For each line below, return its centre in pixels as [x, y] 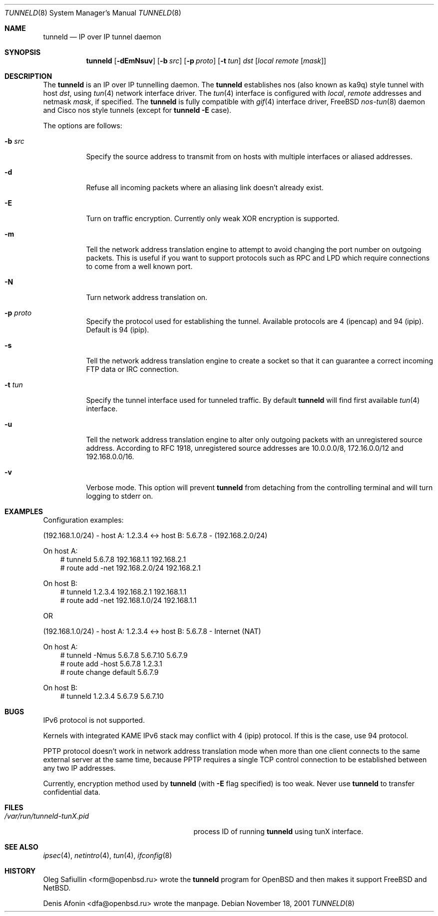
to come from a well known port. [139, 266]
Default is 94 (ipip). [118, 330]
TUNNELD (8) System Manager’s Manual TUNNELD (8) [93, 13]
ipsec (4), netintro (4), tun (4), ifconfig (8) [108, 855]
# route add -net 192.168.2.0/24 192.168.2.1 [130, 568]
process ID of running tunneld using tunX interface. [278, 831]
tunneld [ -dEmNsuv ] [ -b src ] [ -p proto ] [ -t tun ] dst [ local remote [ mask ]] [206, 61]
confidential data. [72, 792]
